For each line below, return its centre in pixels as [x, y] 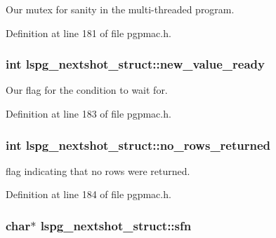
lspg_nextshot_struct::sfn [116, 225]
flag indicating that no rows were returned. [98, 170]
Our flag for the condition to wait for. [87, 90]
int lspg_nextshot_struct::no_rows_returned [138, 145]
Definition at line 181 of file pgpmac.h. [88, 33]
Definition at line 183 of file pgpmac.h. [88, 113]
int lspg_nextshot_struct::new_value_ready [135, 64]
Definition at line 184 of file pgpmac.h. [88, 194]
